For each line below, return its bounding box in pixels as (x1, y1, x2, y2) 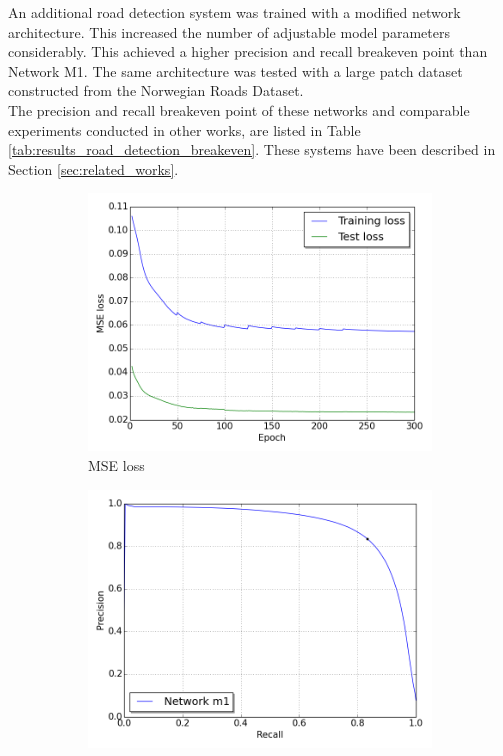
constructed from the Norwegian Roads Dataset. (8, 80, 304, 101)
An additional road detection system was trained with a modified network (8, 2, 461, 22)
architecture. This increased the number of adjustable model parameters (8, 21, 450, 42)
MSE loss (88, 454, 145, 475)
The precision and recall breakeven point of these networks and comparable (8, 99, 470, 120)
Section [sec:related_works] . (8, 158, 179, 179)
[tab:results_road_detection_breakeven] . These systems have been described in (8, 139, 496, 160)
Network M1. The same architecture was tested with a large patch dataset (8, 60, 463, 81)
